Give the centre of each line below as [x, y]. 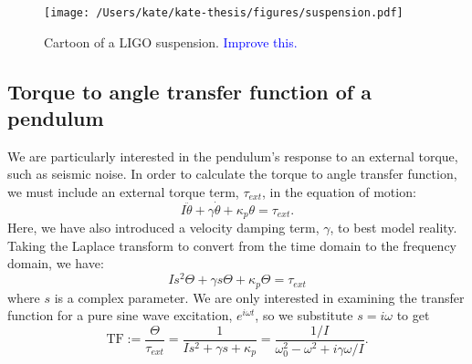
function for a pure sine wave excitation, [120, 315]
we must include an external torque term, [123, 192]
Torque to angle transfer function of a [189, 91]
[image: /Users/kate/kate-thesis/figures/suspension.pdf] [224, 13]
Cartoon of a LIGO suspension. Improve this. [171, 42]
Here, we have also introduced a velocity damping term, [163, 228]
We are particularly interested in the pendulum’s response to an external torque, [233, 156]
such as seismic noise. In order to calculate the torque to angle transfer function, [232, 174]
